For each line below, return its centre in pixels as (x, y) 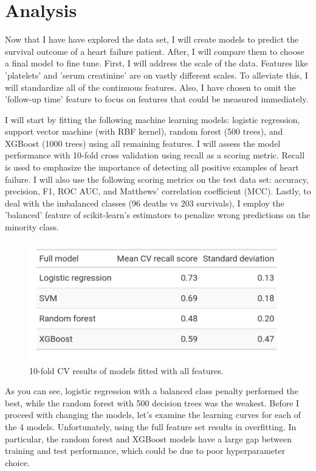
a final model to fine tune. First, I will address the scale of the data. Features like (156, 63)
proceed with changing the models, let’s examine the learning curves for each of (153, 415)
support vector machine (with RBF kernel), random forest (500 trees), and (144, 131)
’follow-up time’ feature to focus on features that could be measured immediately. (157, 99)
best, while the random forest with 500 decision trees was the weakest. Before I (152, 402)
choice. (17, 462)
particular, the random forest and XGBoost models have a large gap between (149, 438)
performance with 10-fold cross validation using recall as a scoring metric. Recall (155, 155)
